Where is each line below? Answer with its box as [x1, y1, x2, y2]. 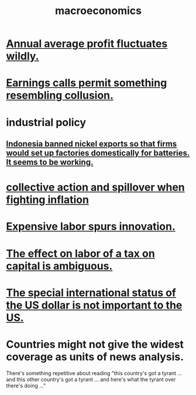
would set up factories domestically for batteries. [6, 148, 190, 158]
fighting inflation [6, 193, 90, 206]
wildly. [6, 50, 39, 63]
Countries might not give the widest [6, 338, 184, 351]
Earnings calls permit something [6, 76, 167, 90]
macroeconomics [54, 4, 142, 18]
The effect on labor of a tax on [6, 247, 155, 260]
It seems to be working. [6, 157, 94, 167]
